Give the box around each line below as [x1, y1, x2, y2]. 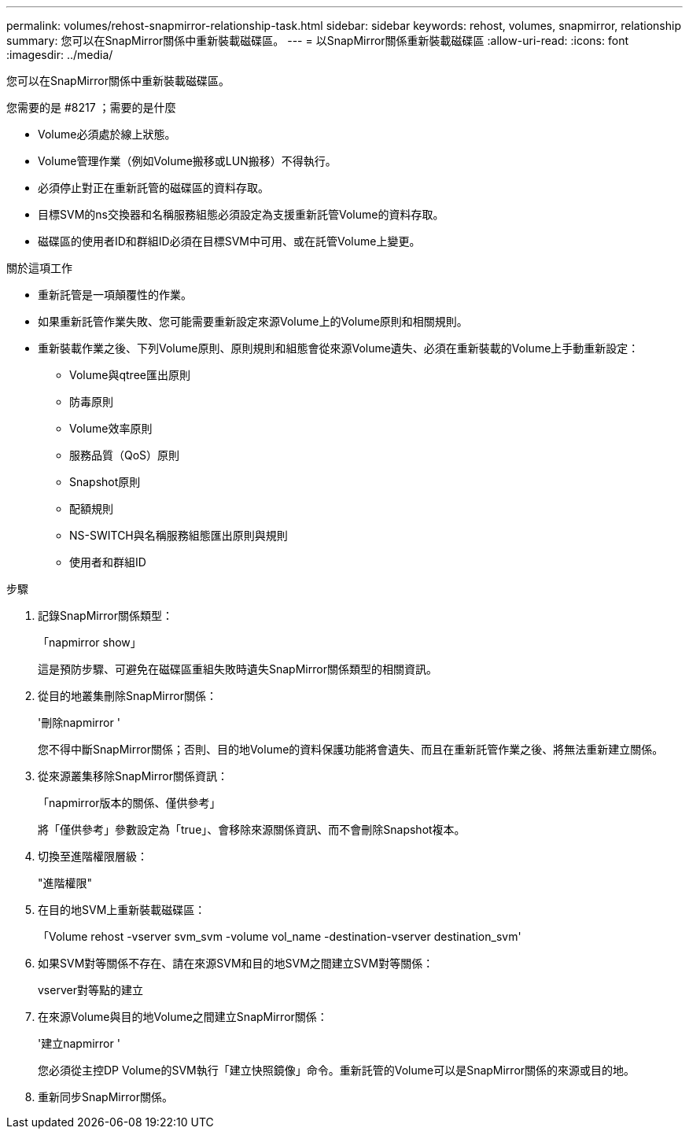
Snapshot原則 [69, 475, 141, 488]
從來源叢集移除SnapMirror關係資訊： [38, 769, 228, 783]
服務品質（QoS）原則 [69, 448, 180, 462]
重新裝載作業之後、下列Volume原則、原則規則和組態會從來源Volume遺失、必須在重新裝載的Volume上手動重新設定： [38, 341, 639, 355]
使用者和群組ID [69, 555, 146, 569]
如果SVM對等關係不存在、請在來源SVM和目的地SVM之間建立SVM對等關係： [38, 956, 434, 970]
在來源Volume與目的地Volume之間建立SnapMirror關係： [38, 1010, 328, 1023]
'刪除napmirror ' [38, 716, 120, 729]
